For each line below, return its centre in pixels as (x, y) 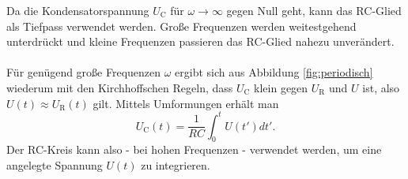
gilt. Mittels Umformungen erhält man (186, 103)
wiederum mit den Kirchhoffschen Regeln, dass (120, 87)
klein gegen (281, 87)
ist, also (381, 87)
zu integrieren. (176, 165)
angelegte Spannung (55, 165)
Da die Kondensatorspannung (78, 10)
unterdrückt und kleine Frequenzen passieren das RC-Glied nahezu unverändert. (200, 41)
